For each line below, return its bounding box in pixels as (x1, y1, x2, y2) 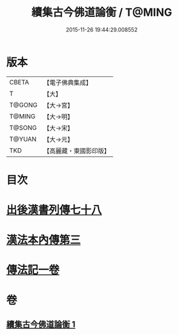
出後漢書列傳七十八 (6, 203, 102, 217)
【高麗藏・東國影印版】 (43, 146, 110, 155)
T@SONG (9, 123, 38, 132)
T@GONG (9, 101, 38, 109)
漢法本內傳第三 (6, 233, 81, 247)
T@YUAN (9, 135, 37, 143)
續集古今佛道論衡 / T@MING (31, 5, 173, 19)
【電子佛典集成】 (43, 78, 92, 87)
